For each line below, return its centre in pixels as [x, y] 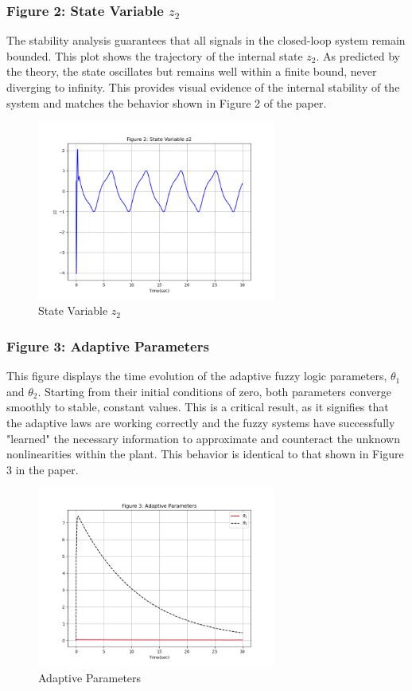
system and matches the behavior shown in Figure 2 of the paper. [167, 102]
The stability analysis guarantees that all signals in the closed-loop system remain [206, 40]
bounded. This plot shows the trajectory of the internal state [155, 55]
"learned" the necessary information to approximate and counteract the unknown [204, 438]
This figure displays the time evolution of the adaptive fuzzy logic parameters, [197, 376]
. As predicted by [358, 55]
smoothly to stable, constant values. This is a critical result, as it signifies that [198, 407]
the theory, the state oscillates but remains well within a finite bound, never [192, 71]
